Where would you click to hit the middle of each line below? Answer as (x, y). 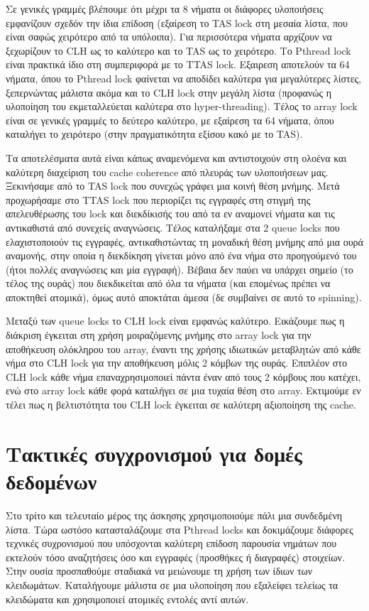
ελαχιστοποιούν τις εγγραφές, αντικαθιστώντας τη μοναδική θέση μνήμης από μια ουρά (184, 241)
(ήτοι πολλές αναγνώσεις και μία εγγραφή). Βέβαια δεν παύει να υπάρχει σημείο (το (180, 269)
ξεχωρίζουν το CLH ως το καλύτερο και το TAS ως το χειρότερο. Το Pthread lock (178, 50)
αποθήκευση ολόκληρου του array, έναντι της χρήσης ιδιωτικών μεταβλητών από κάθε (183, 348)
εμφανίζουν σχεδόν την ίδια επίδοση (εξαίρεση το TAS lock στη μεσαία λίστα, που (177, 22)
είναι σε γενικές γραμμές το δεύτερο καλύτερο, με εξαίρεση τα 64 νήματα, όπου (170, 120)
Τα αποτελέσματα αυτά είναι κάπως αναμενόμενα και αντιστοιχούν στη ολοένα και (176, 157)
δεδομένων (51, 481)
